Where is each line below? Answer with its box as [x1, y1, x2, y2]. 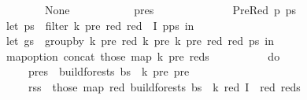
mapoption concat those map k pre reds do [6, 47, 280, 64]
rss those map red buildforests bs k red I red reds [28, 78, 301, 94]
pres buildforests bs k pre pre [28, 63, 190, 80]
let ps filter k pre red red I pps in [6, 17, 194, 33]
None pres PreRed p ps [44, 2, 297, 17]
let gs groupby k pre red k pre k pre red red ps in [6, 32, 274, 49]
